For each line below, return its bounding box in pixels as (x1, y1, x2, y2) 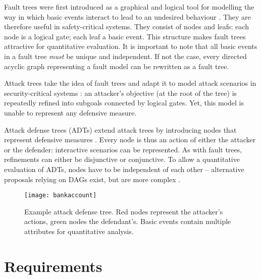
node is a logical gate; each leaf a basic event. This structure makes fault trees (4, 31, 246, 41)
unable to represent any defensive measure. (4, 107, 137, 118)
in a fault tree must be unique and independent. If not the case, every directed (4, 50, 247, 61)
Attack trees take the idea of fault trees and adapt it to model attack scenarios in (4, 78, 256, 88)
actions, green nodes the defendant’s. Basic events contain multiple (24, 216, 231, 227)
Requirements (4, 255, 102, 276)
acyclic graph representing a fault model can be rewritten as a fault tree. (4, 61, 229, 71)
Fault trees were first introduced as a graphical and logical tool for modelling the (4, 2, 254, 12)
